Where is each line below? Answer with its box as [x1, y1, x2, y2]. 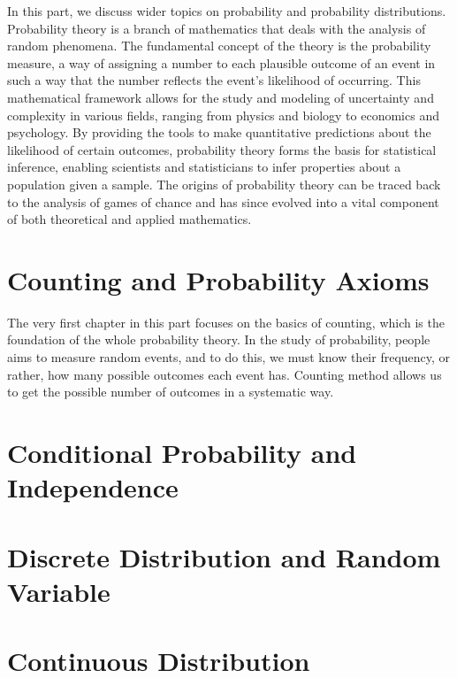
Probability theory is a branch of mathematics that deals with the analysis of [7, 19, 426, 37]
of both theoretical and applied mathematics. [7, 210, 252, 228]
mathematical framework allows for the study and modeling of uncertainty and [7, 88, 434, 106]
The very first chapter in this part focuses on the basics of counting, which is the [7, 312, 445, 331]
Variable [7, 573, 110, 609]
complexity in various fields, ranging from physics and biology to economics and [7, 105, 439, 124]
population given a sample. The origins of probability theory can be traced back [7, 174, 441, 193]
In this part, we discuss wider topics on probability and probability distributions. [7, 2, 446, 19]
